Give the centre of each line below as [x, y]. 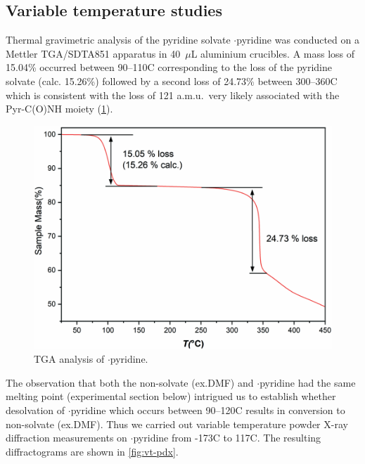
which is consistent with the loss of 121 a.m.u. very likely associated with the [173, 95]
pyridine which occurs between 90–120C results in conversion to [208, 410]
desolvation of [36, 410]
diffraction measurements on [66, 438]
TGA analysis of [69, 359]
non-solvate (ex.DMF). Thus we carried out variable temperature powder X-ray [177, 424]
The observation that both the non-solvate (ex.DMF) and [130, 382]
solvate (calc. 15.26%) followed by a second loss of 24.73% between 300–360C [172, 80]
